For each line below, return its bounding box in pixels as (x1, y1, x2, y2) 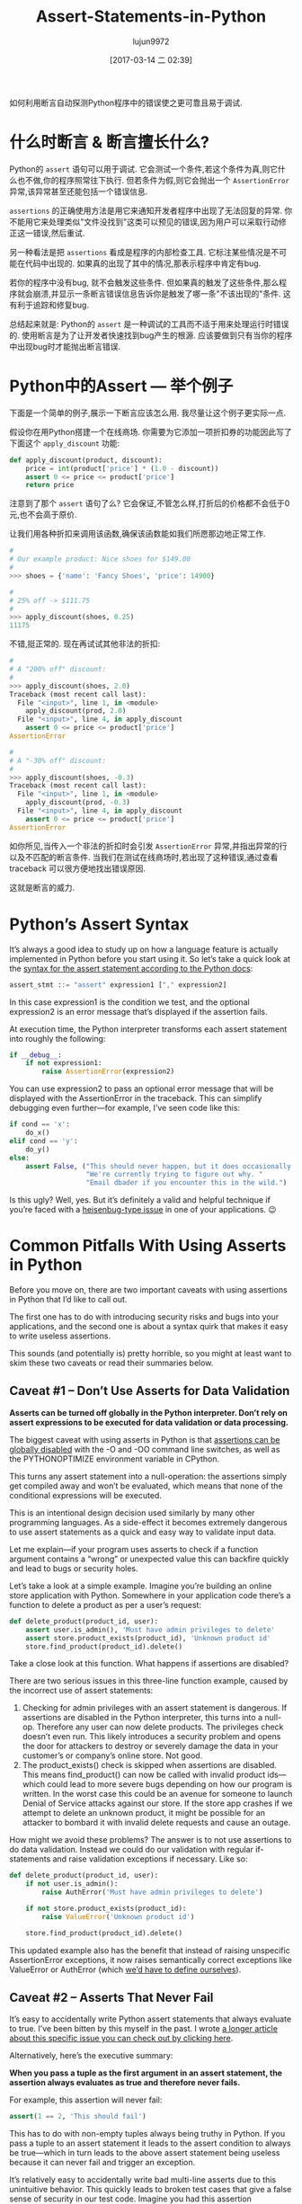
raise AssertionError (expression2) (41, 1067, 175, 1076)
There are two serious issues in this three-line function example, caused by (9, 1675, 289, 1686)
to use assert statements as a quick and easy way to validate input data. (9, 1526, 277, 1537)
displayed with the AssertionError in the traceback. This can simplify (9, 1093, 262, 1104)
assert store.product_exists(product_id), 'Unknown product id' (25, 1633, 271, 1642)
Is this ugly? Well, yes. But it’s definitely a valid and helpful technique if (9, 1195, 271, 1205)
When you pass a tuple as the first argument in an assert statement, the (9, 2067, 283, 2078)
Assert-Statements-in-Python (35, 6, 267, 27)
